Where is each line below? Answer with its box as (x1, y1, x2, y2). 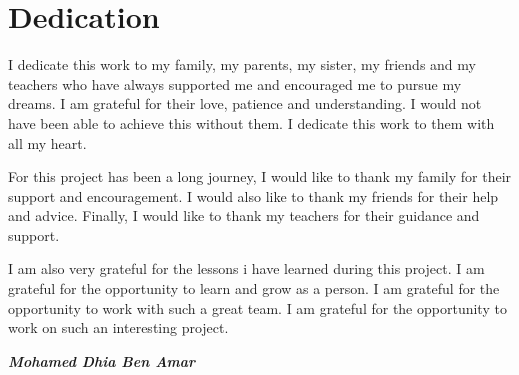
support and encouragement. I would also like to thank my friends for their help (8, 185, 499, 206)
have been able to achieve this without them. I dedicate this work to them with (8, 112, 495, 133)
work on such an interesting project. (8, 317, 229, 338)
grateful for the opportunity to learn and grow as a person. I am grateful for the (8, 278, 500, 299)
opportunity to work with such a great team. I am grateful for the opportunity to (8, 297, 507, 318)
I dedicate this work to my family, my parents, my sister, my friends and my (8, 54, 476, 75)
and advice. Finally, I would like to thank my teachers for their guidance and (8, 205, 480, 226)
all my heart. (8, 132, 87, 153)
